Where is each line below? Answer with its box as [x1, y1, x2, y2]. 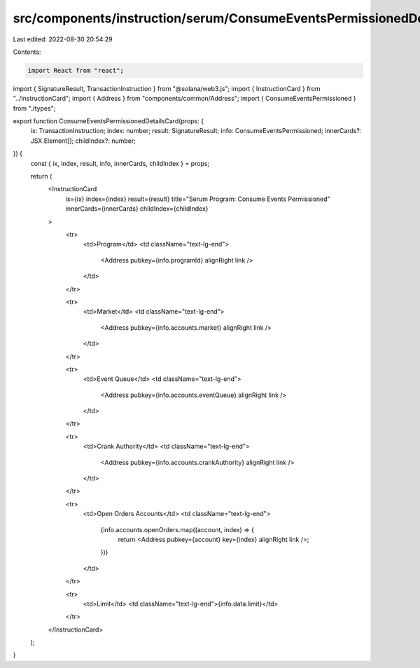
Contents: [13, 48, 41, 56]
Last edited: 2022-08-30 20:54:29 [13, 35, 113, 43]
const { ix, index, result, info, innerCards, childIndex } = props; [30, 159, 210, 167]
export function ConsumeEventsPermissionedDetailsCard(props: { [13, 117, 204, 125]
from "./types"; [13, 104, 56, 112]
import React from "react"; [27, 67, 124, 74]
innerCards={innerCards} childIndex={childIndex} [65, 204, 209, 213]
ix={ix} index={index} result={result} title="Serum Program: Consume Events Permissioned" [65, 195, 330, 203]
